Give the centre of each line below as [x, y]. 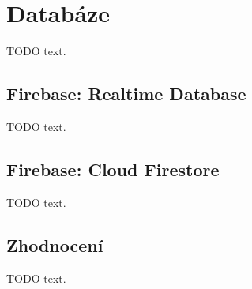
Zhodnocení [55, 244]
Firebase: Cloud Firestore [113, 169]
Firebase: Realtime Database [126, 94]
